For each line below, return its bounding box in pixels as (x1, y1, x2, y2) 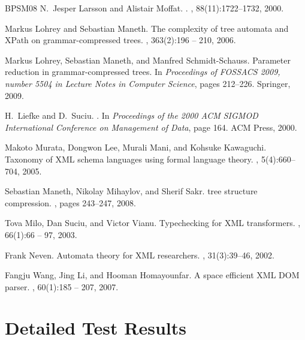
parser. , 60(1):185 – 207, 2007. (5, 280, 119, 293)
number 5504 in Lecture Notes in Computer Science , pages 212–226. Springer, (5, 77, 291, 89)
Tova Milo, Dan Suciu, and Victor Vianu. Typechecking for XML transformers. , (5, 216, 301, 229)
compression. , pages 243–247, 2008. (5, 196, 136, 209)
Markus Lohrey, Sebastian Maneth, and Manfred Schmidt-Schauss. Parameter (5, 53, 291, 66)
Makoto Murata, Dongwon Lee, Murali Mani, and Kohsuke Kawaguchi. (5, 141, 267, 154)
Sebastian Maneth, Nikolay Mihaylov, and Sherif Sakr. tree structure (5, 185, 258, 197)
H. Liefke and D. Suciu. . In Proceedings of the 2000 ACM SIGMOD (5, 109, 258, 122)
